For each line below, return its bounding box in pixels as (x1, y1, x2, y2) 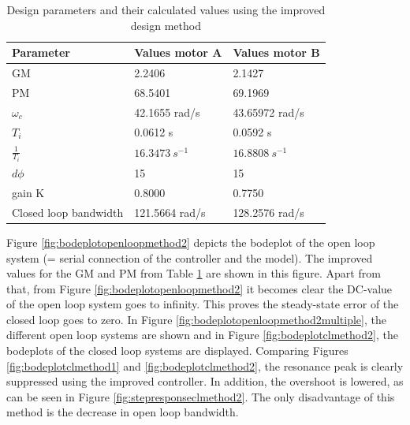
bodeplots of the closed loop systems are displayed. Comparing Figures (6, 342, 348, 359)
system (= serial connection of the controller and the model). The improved (6, 249, 373, 266)
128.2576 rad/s (233, 203, 304, 220)
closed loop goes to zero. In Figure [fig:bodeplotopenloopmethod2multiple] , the (6, 311, 386, 327)
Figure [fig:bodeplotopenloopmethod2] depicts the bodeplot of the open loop (6, 233, 375, 250)
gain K (12, 184, 45, 200)
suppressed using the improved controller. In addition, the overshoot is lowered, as (6, 373, 404, 390)
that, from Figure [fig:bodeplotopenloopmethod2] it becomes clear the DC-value (6, 280, 393, 296)
